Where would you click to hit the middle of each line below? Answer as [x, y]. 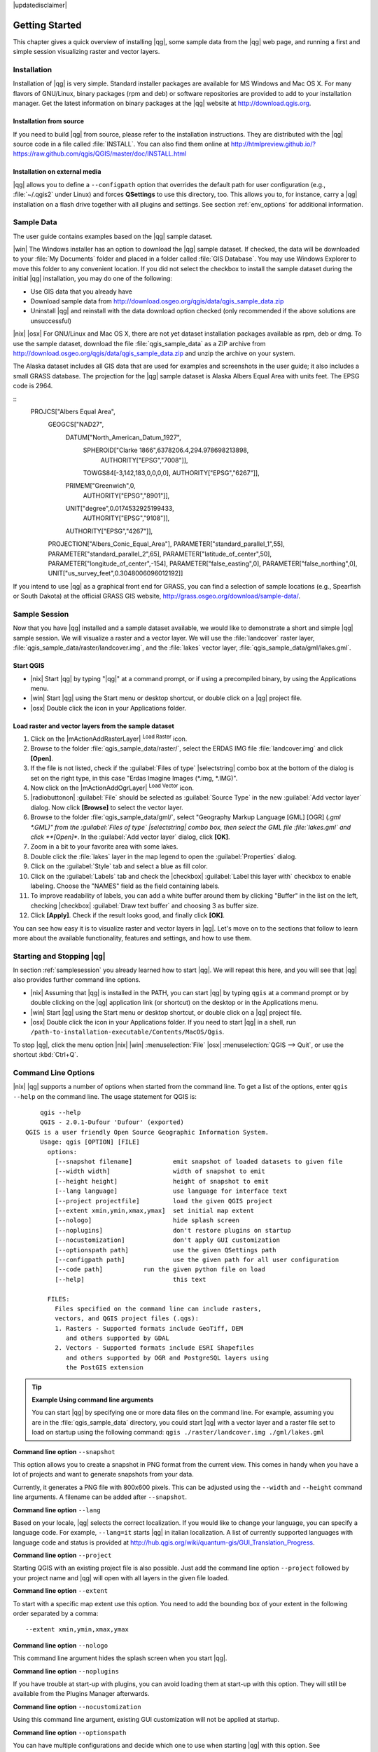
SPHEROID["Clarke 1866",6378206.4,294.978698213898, [166, 450]
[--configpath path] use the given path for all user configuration [197, 1259]
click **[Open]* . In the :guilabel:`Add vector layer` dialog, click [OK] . [130, 837]
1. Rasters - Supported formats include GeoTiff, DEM [149, 1328]
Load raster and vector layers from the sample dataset [93, 726]
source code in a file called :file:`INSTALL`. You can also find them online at [121, 144]
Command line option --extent [61, 1591]
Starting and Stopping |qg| [59, 956]
